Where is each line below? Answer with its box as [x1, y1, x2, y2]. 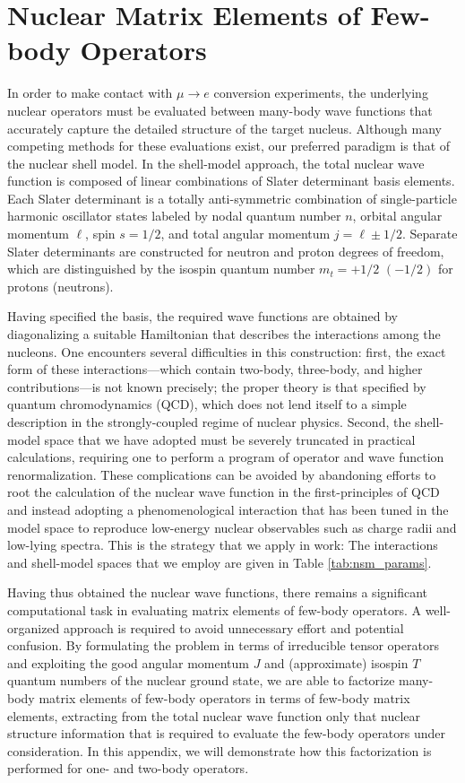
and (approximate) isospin [264, 653, 409, 672]
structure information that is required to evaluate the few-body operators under [7, 724, 446, 743]
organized [7, 618, 60, 637]
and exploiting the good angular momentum [7, 653, 249, 672]
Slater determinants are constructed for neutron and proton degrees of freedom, [7, 241, 444, 260]
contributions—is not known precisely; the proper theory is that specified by [7, 377, 426, 396]
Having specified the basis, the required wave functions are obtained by [7, 307, 398, 326]
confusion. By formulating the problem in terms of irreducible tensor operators [7, 636, 439, 655]
